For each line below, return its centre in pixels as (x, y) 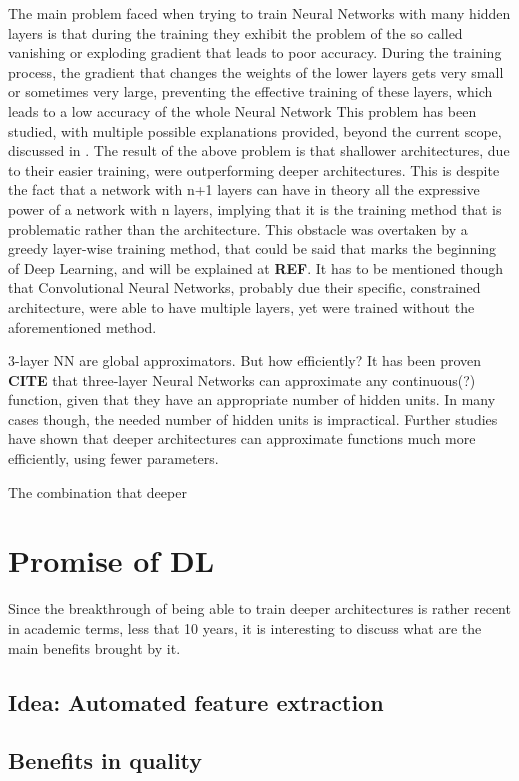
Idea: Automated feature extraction (196, 701)
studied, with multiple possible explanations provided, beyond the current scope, (255, 130)
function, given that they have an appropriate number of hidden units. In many (252, 399)
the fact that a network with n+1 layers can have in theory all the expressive (244, 189)
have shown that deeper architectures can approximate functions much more (242, 438)
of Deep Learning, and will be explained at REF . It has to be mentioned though (255, 267)
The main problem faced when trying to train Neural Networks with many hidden (259, 13)
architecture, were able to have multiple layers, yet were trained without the (241, 306)
